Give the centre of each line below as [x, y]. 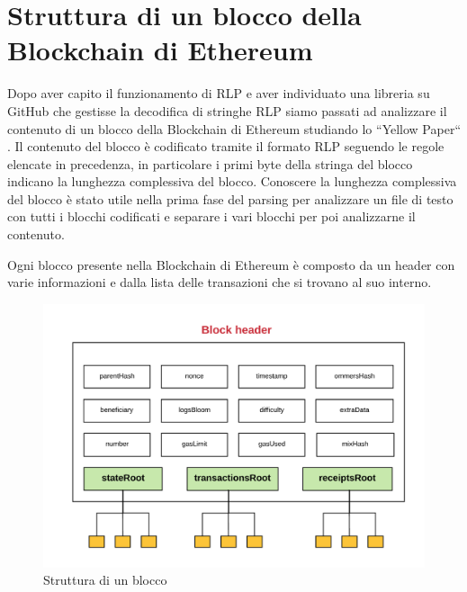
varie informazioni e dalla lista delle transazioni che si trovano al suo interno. [220, 282]
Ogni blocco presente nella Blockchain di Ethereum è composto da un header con [231, 264]
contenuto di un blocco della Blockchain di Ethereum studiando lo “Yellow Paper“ [234, 128]
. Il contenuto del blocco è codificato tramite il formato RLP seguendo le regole [226, 146]
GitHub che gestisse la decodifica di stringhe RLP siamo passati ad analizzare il [227, 110]
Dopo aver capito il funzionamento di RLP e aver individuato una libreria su [219, 93]
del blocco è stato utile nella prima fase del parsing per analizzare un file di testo [230, 198]
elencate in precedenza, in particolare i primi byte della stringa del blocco [210, 163]
